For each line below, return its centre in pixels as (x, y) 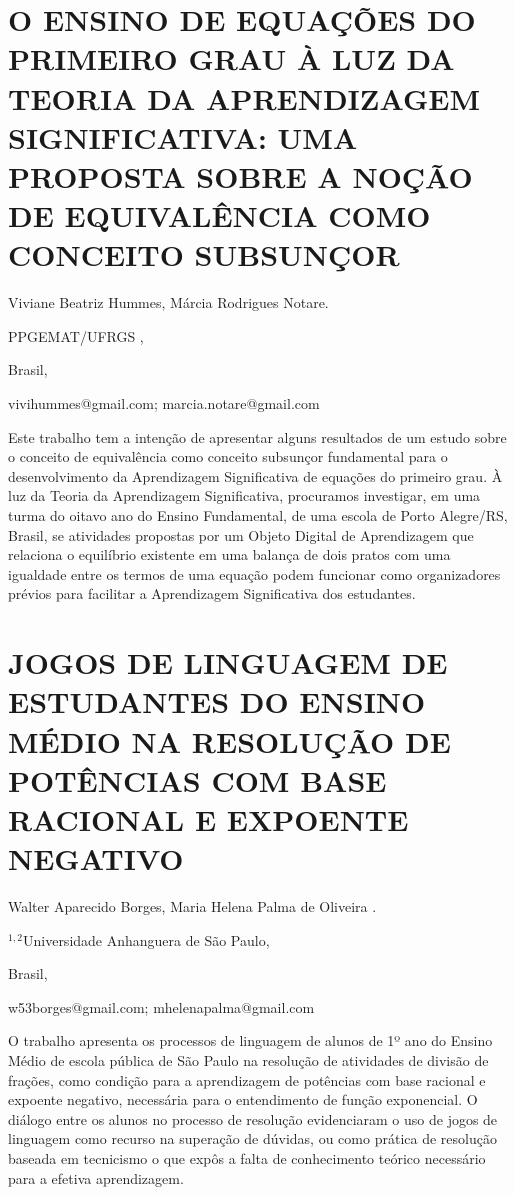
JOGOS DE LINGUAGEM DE (228, 662)
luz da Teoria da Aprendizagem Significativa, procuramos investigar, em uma (244, 495)
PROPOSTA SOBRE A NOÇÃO (240, 175)
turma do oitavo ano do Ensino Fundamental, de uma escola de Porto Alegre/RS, (258, 515)
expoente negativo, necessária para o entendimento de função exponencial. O (243, 1099)
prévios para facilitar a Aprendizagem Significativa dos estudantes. (212, 593)
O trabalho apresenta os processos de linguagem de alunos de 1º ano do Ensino (250, 1040)
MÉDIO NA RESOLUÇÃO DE (229, 740)
